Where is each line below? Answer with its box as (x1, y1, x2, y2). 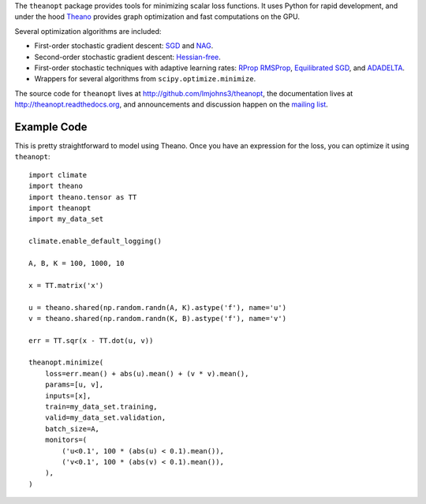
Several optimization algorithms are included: (14, 26, 162, 35)
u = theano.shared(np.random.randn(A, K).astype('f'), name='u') (28, 303, 287, 312)
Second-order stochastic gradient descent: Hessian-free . (34, 52, 221, 62)
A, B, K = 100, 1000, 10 (28, 259, 125, 267)
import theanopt (28, 203, 92, 212)
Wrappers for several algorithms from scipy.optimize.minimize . (34, 74, 256, 84)
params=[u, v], (44, 380, 104, 390)
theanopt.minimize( (28, 358, 104, 367)
